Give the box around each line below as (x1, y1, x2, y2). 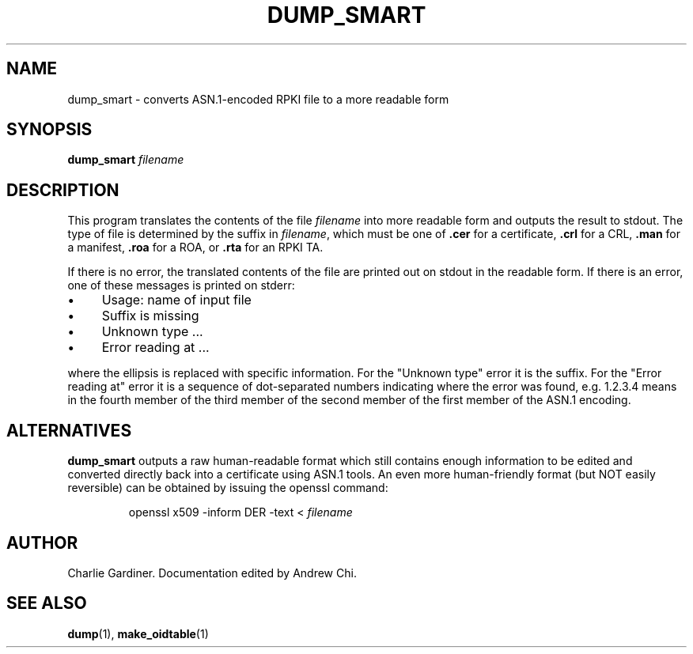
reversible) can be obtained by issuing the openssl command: (67, 481, 388, 495)
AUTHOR (6, 532, 78, 553)
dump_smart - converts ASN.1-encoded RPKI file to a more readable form (67, 92, 449, 106)
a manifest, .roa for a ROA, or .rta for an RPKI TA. (67, 240, 324, 255)
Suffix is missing (101, 308, 199, 324)
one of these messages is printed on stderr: (67, 278, 295, 293)
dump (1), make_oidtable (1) (67, 626, 209, 641)
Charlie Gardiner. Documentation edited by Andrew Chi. (67, 565, 357, 580)
